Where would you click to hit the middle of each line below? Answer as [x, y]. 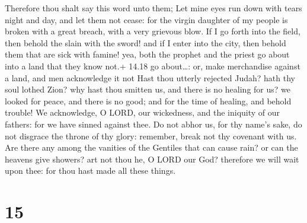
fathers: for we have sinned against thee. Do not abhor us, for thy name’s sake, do [153, 124]
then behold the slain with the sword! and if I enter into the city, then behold [145, 42]
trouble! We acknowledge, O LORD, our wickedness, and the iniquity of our [143, 112]
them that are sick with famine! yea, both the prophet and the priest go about [147, 54]
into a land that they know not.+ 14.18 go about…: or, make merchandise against [153, 66]
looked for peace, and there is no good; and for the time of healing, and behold [148, 101]
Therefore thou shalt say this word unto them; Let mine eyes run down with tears [153, 8]
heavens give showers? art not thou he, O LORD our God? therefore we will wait [152, 159]
